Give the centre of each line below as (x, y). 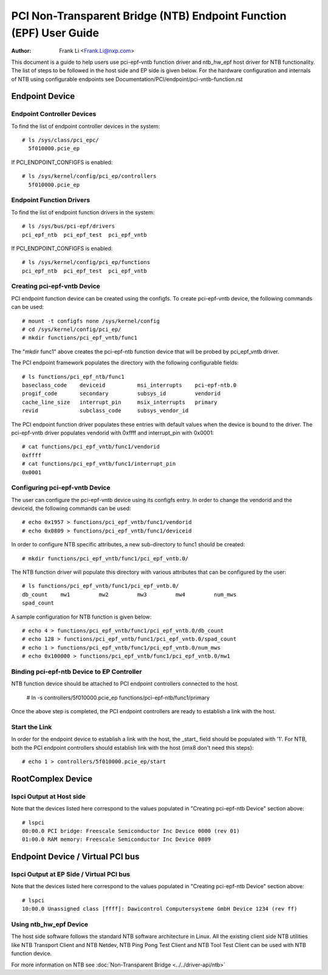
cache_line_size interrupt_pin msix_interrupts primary (120, 402)
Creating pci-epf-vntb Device (56, 287)
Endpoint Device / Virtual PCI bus (75, 857)
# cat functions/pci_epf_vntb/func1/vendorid (91, 447)
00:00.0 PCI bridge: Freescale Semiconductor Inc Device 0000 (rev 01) (131, 831)
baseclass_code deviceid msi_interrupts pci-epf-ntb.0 (129, 385)
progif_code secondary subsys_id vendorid (121, 394)
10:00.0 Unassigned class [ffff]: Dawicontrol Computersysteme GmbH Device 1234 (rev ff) (160, 909)
